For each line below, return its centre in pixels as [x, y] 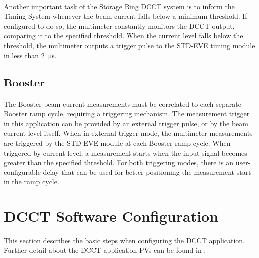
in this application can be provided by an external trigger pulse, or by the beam [126, 123]
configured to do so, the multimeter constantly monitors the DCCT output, [119, 26]
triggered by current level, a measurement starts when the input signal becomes [126, 152]
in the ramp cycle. [32, 182]
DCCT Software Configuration [111, 216]
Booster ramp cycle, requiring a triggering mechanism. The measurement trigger [127, 114]
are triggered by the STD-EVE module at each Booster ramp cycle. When [117, 142]
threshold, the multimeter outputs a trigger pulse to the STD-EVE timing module [129, 45]
